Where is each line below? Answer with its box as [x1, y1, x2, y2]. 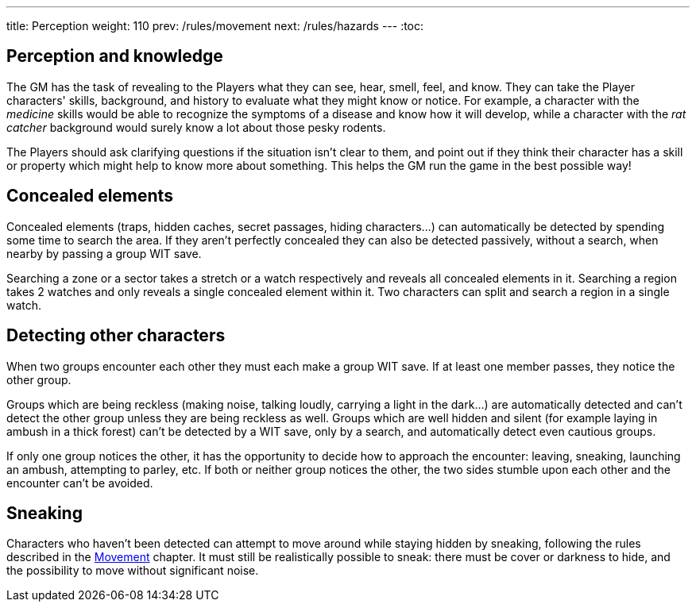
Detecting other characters [6, 325, 226, 346]
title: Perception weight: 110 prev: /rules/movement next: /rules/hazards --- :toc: [6, 19, 424, 33]
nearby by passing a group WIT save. [6, 246, 202, 260]
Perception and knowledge [6, 46, 223, 67]
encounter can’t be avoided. [6, 475, 153, 490]
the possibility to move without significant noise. [6, 564, 259, 578]
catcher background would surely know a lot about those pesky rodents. [6, 120, 386, 134]
